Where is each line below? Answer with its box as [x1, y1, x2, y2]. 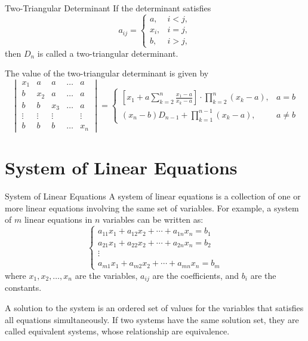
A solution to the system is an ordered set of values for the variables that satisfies [5, 301, 304, 314]
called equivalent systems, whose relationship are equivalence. [5, 325, 230, 337]
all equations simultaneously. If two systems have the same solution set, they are [5, 313, 299, 325]
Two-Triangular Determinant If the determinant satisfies [5, 2, 211, 14]
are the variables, [75, 269, 138, 281]
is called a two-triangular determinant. [37, 47, 178, 59]
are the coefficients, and [152, 269, 239, 281]
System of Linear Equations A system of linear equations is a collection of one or [5, 190, 301, 202]
